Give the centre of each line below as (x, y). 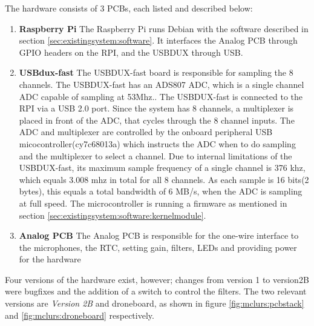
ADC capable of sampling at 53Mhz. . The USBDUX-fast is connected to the (161, 96)
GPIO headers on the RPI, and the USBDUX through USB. (131, 52)
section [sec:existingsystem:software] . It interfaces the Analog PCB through (158, 40)
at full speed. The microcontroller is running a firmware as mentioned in (153, 203)
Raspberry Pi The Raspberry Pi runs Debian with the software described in (164, 28)
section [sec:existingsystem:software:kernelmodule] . (113, 215)
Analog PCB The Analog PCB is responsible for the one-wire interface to (159, 235)
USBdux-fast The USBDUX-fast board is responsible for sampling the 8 (156, 72)
